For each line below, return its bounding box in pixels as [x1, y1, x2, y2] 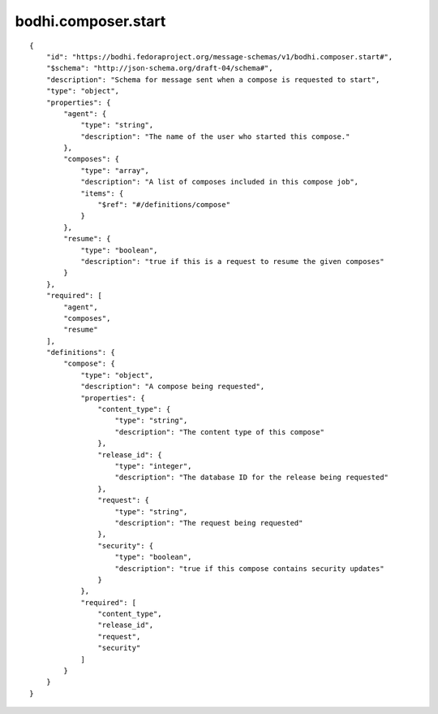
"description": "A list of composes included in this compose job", [80, 177, 359, 187]
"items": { [80, 188, 124, 198]
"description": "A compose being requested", [80, 382, 265, 392]
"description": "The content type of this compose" [114, 427, 324, 436]
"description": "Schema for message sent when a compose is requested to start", [45, 75, 380, 84]
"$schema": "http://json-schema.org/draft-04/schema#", [45, 63, 273, 73]
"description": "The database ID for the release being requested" [114, 473, 389, 482]
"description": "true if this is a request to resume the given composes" [80, 257, 384, 266]
